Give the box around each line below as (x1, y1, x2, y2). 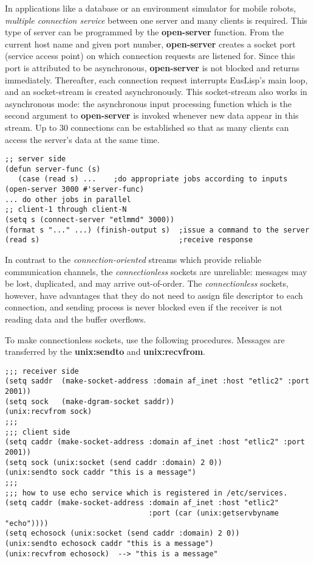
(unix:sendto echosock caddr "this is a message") (5, 539, 214, 548)
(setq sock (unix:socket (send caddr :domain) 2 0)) (5, 458, 222, 467)
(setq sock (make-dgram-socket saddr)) (5, 397, 175, 406)
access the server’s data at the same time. (5, 133, 160, 145)
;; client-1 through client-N (5, 205, 127, 214)
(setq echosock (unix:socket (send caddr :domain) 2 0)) (5, 529, 240, 538)
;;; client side (5, 427, 70, 436)
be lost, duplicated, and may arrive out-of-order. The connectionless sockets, (5, 277, 288, 290)
